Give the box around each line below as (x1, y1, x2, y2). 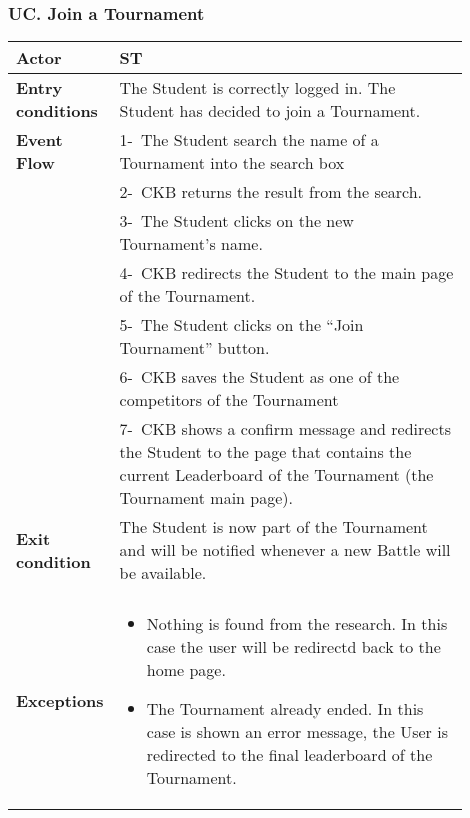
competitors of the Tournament (119, 388, 339, 412)
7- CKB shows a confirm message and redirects (119, 417, 451, 441)
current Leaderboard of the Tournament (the (119, 463, 434, 487)
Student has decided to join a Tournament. (119, 99, 421, 123)
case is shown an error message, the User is (146, 720, 448, 744)
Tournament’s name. (119, 232, 263, 256)
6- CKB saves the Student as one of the (119, 365, 400, 389)
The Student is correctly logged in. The (119, 76, 396, 100)
